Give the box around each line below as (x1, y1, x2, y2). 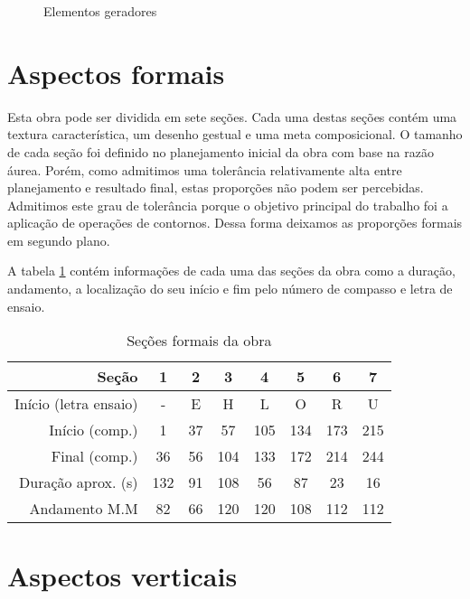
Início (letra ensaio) (14, 393, 138, 415)
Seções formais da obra (127, 330, 272, 351)
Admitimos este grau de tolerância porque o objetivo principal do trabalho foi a (7, 195, 448, 214)
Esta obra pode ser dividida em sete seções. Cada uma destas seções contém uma (7, 107, 457, 126)
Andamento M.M (29, 498, 138, 519)
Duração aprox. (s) (19, 472, 138, 493)
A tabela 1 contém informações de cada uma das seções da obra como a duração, (7, 261, 456, 280)
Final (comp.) (51, 445, 138, 467)
